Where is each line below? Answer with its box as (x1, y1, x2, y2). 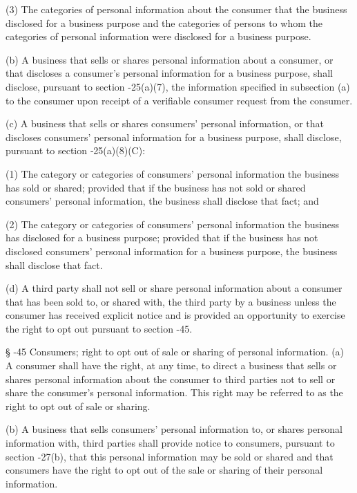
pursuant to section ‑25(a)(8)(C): (6, 143, 146, 158)
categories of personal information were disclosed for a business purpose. (6, 29, 311, 44)
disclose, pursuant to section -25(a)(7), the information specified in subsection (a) (6, 79, 350, 93)
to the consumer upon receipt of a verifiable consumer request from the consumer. (6, 93, 353, 107)
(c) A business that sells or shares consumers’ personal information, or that (6, 116, 325, 131)
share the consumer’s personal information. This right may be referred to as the (6, 385, 343, 400)
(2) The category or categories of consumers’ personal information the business (6, 216, 339, 231)
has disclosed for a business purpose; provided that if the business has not (6, 230, 318, 245)
